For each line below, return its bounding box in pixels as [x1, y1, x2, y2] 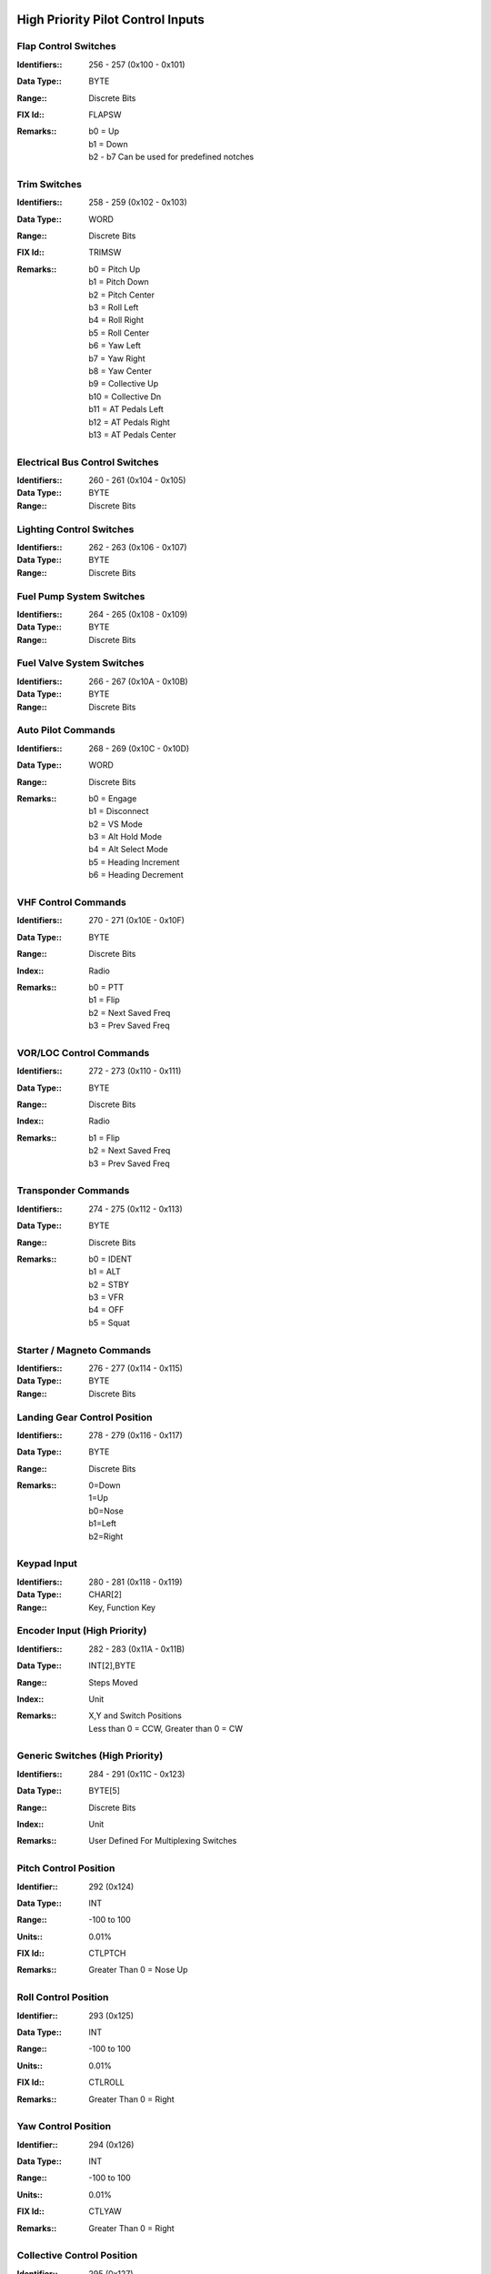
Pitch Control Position [16, 1862, 115, 1875]
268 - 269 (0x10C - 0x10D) [88, 742, 190, 754]
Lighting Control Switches [16, 523, 135, 536]
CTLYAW [88, 2206, 122, 2217]
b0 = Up [88, 126, 120, 136]
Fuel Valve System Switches [16, 657, 145, 669]
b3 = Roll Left [88, 301, 139, 313]
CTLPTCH [88, 1947, 126, 1959]
